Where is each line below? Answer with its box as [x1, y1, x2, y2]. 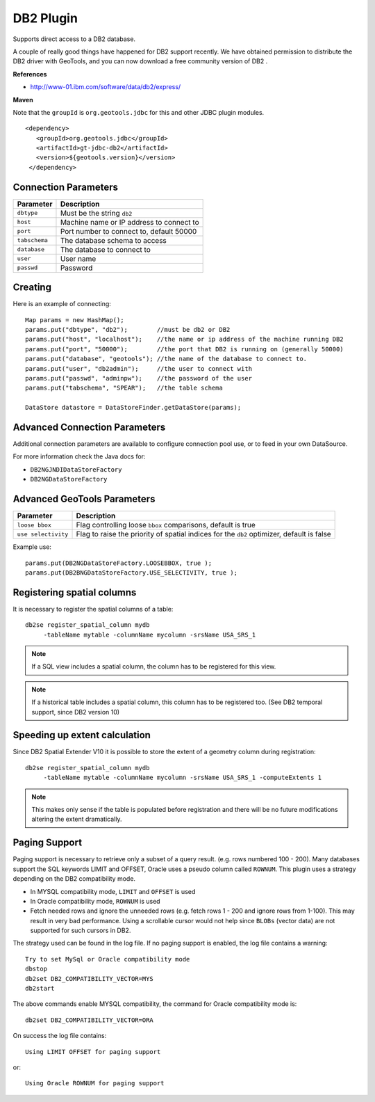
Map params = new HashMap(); [25, 316, 124, 324]
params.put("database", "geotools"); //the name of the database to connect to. [25, 355, 308, 363]
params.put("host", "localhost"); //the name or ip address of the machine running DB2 [25, 335, 344, 344]
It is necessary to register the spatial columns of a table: [12, 605, 174, 613]
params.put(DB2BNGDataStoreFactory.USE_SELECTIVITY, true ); [25, 568, 237, 577]
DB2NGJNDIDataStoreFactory [30, 465, 122, 473]
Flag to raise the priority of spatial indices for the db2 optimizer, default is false [76, 529, 331, 539]
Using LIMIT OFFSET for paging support [25, 1048, 161, 1055]
